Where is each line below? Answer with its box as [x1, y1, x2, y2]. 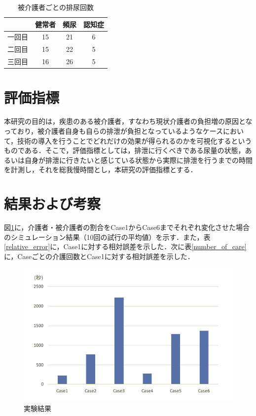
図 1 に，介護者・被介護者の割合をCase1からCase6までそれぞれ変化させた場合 [4, 222, 250, 232]
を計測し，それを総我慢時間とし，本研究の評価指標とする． [4, 164, 197, 175]
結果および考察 [4, 193, 101, 214]
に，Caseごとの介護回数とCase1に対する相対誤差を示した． [4, 251, 194, 261]
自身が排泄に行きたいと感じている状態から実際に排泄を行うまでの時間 [24, 154, 253, 165]
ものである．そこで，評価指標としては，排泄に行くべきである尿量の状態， [4, 145, 245, 155]
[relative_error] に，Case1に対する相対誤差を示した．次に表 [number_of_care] [4, 241, 247, 252]
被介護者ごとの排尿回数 [18, 2, 94, 12]
